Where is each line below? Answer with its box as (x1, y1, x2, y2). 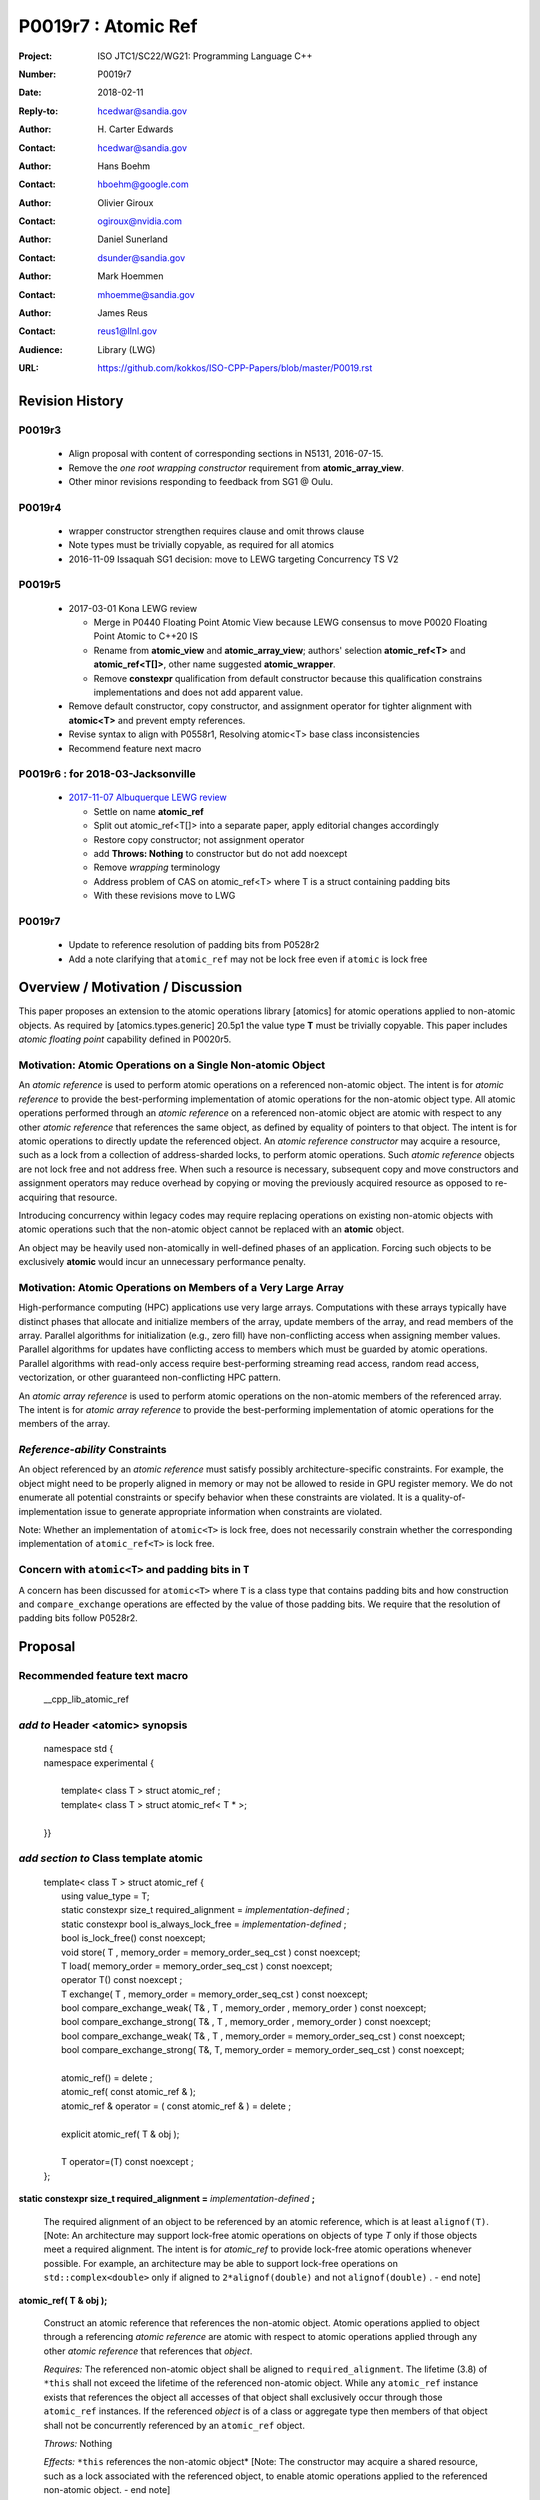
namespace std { (43, 1743, 114, 1755)
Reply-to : (18, 105, 59, 117)
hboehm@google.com (97, 178, 189, 190)
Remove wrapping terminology (93, 861, 221, 874)
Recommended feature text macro (18, 1669, 189, 1683)
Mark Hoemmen (97, 270, 164, 282)
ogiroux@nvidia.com (97, 215, 183, 227)
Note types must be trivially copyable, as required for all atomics (68, 539, 335, 551)
